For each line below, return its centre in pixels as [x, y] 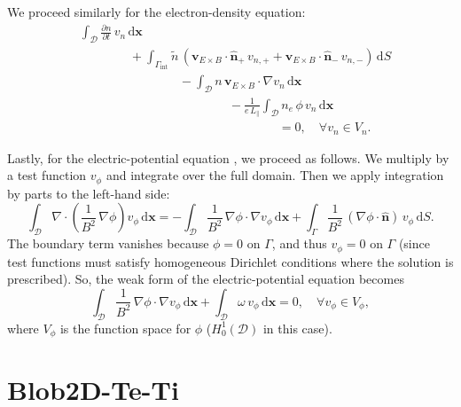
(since [414, 243]
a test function [47, 175]
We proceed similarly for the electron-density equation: [156, 12]
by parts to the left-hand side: [89, 193]
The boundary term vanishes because [108, 243]
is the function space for [125, 328]
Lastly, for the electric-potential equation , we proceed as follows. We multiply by [228, 157]
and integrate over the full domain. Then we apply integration [275, 175]
